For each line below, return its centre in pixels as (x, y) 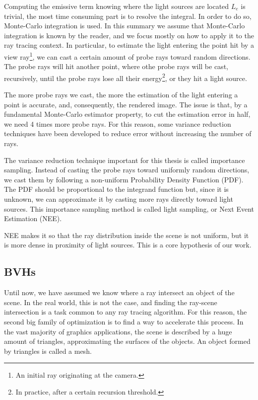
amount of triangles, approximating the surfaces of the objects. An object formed (127, 341)
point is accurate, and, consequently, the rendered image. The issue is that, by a (126, 104)
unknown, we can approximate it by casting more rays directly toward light (119, 199)
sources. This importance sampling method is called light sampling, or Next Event (129, 208)
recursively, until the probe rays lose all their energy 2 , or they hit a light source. (126, 77)
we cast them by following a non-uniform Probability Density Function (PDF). (124, 179)
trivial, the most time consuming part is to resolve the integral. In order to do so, (128, 16)
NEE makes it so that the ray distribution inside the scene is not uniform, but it (127, 235)
